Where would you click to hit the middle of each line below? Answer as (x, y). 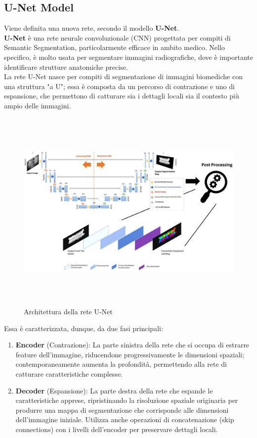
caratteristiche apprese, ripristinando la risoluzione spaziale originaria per (127, 400)
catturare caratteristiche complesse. (69, 374)
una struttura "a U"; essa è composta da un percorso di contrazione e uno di (119, 86)
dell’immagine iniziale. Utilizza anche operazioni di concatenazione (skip (125, 419)
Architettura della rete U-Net (68, 312)
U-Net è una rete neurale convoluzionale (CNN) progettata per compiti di (117, 37)
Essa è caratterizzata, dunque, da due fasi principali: (84, 328)
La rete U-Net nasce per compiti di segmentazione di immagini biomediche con (123, 76)
